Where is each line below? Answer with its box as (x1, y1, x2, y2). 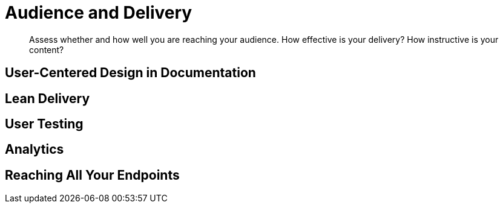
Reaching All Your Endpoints (5, 167, 180, 183)
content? (29, 44, 64, 55)
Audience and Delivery (5, 2, 192, 23)
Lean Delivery (5, 90, 90, 106)
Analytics (5, 142, 64, 157)
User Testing (5, 116, 84, 132)
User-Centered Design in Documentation (5, 65, 256, 81)
